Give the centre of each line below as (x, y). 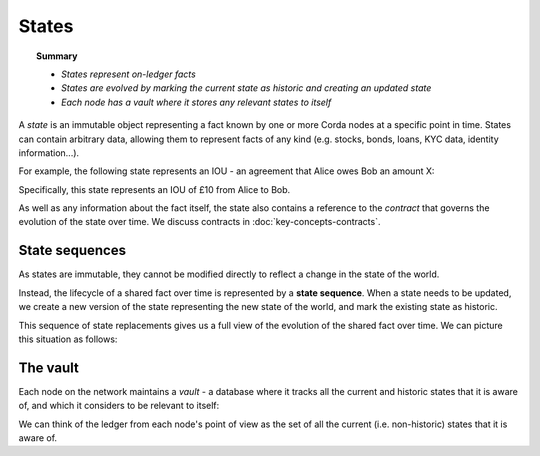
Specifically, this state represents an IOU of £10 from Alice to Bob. (154, 189)
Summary (57, 56)
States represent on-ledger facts (129, 74)
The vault (48, 367)
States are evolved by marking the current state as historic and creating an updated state (246, 88)
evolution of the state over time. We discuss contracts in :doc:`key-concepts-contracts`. (199, 222)
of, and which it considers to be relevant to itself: (119, 406)
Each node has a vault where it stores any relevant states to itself (196, 102)
